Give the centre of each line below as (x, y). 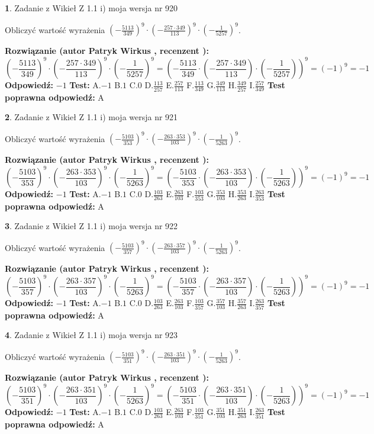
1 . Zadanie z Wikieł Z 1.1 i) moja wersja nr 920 (91, 8)
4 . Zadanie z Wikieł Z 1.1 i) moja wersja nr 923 (91, 335)
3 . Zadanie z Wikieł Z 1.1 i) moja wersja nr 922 (91, 226)
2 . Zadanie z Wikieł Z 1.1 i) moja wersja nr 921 (91, 117)
